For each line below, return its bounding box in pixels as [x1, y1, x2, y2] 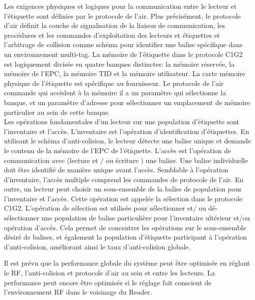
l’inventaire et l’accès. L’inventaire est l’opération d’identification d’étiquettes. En [4, 126, 249, 136]
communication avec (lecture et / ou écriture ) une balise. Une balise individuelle [4, 155, 248, 165]
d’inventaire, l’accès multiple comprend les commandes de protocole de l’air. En [4, 174, 244, 184]
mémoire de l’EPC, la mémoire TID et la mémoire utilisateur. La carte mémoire [4, 68, 246, 79]
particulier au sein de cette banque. [4, 107, 110, 117]
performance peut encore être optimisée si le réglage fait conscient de [4, 277, 212, 287]
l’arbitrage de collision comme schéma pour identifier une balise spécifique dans [4, 39, 243, 50]
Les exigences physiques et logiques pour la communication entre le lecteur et [4, 1, 237, 11]
